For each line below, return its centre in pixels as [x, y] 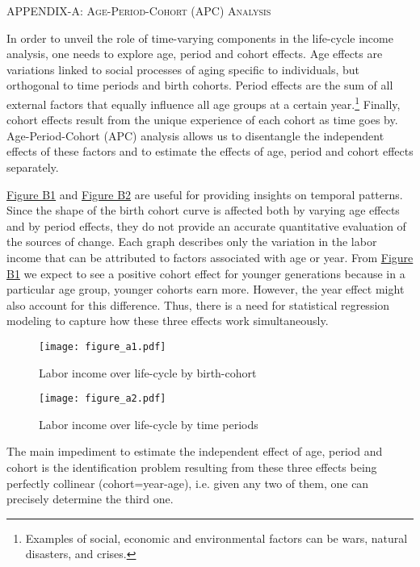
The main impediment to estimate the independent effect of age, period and [195, 451]
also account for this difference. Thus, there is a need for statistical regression [198, 304]
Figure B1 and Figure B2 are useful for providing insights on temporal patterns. [205, 194]
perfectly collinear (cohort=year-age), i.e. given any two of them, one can [188, 483]
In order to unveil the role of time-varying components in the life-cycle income [200, 38]
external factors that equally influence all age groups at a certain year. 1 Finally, [204, 102]
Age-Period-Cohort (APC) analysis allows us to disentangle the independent [195, 135]
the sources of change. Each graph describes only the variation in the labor [192, 242]
